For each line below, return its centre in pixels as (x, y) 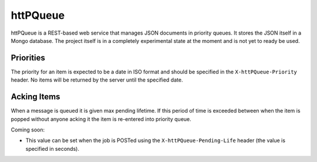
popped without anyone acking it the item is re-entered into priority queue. (101, 119)
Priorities (28, 58)
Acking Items (36, 97)
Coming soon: (28, 130)
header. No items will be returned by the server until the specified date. (97, 80)
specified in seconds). (52, 148)
